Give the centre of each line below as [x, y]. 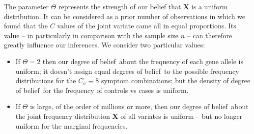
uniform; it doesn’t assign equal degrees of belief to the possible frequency [127, 71]
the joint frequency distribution [63, 116]
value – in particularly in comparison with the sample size [91, 35]
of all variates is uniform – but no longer [182, 116]
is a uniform [210, 6]
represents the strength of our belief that [120, 6]
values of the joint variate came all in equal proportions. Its [147, 26]
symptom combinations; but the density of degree [176, 80]
